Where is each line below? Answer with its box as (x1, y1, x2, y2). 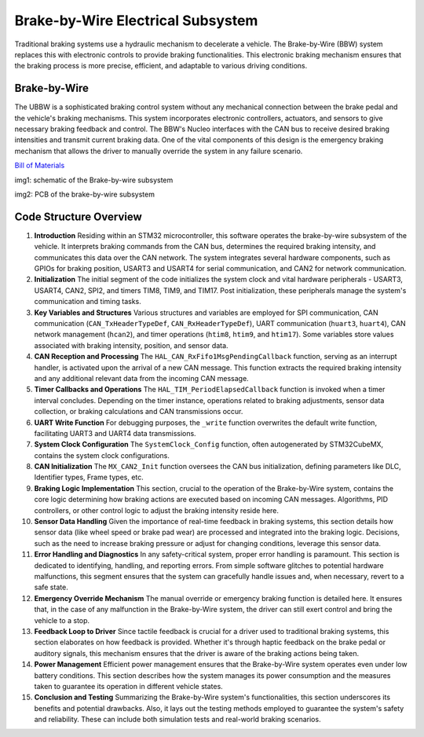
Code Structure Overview (14, 210, 142, 223)
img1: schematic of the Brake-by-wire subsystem (14, 175, 174, 185)
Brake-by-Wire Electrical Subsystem (14, 12, 258, 29)
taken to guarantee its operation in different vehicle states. (34, 681, 223, 691)
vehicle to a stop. (34, 615, 90, 625)
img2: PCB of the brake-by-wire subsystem (14, 189, 155, 199)
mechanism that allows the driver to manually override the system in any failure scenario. (14, 146, 303, 156)
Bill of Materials (14, 161, 65, 170)
